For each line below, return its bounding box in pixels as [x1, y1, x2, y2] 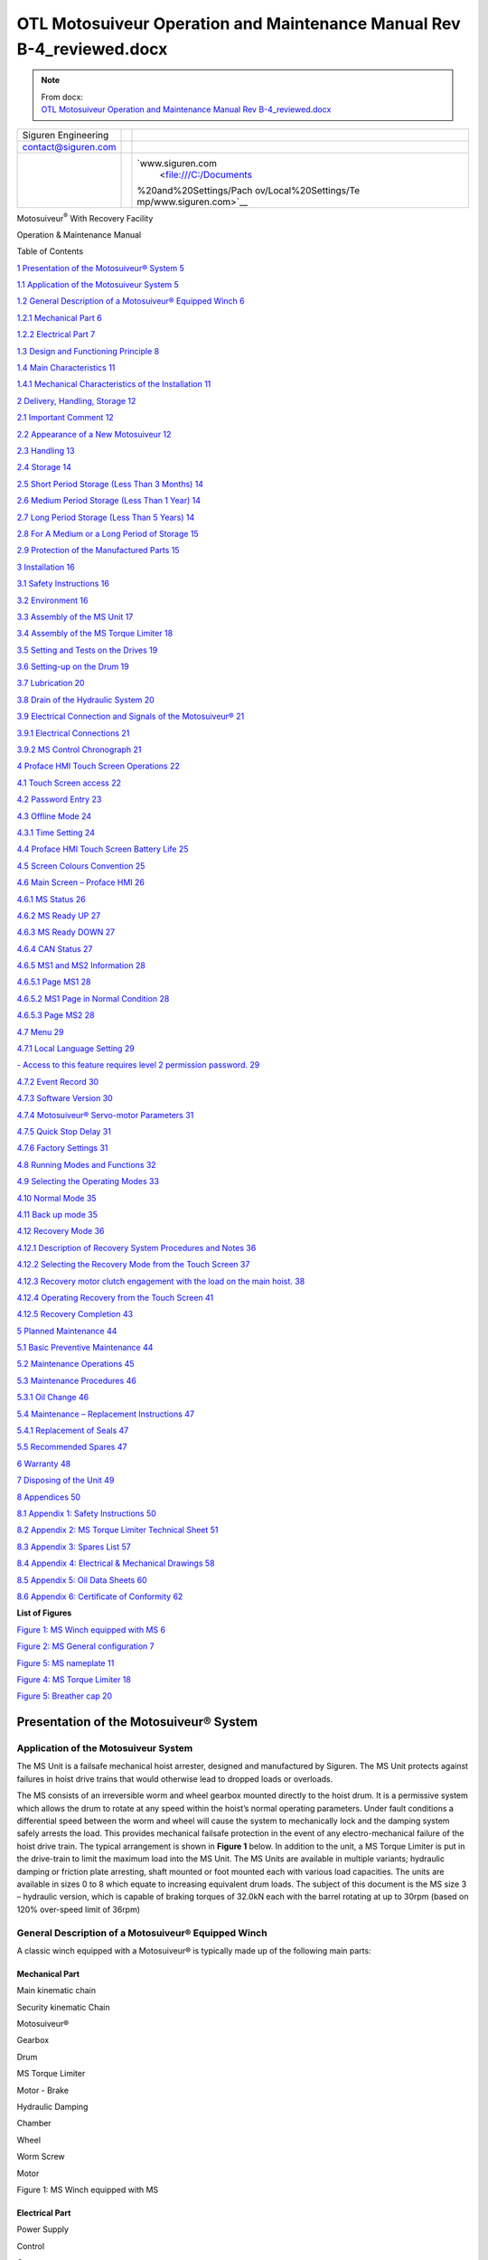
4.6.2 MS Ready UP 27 [16, 909, 101, 921]
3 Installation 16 [16, 561, 76, 572]
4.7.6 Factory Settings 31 [16, 1143, 108, 1154]
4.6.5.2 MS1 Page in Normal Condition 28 [16, 993, 170, 1003]
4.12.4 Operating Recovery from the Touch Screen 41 [16, 1292, 214, 1303]
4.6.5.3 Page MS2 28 [16, 1010, 95, 1021]
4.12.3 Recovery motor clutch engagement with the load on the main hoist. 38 [16, 1276, 305, 1286]
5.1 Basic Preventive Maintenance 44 [16, 1342, 154, 1353]
